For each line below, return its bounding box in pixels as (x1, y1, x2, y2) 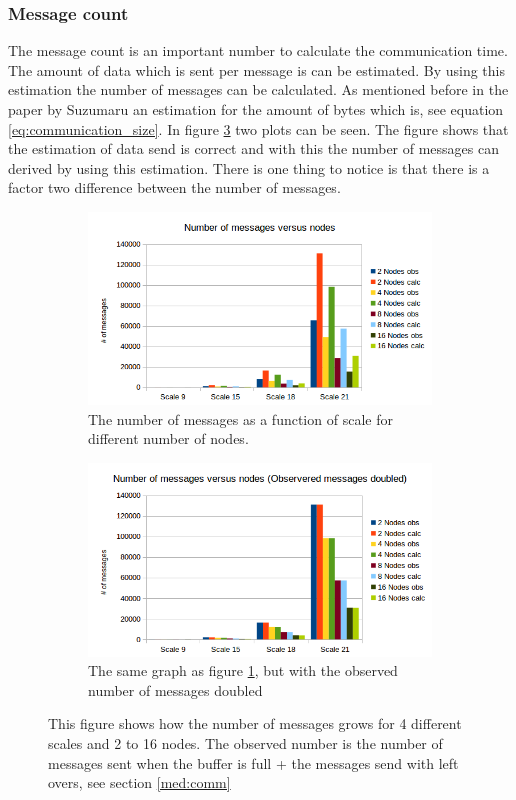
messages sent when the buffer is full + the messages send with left (48, 752, 459, 773)
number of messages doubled (88, 679, 263, 700)
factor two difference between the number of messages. (8, 177, 341, 198)
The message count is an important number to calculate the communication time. (8, 40, 508, 61)
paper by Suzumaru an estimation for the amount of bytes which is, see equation (8, 99, 504, 119)
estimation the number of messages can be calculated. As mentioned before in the (8, 79, 509, 100)
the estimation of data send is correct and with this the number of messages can (8, 138, 499, 159)
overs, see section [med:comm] (48, 772, 231, 793)
